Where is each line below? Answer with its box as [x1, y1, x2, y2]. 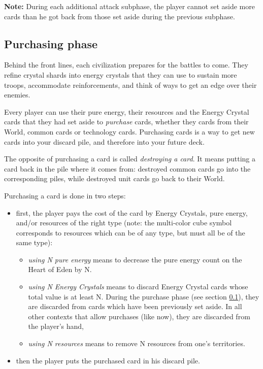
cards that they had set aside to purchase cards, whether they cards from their [4, 116, 249, 127]
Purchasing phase [4, 36, 98, 51]
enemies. [4, 89, 30, 100]
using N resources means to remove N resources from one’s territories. [28, 338, 245, 349]
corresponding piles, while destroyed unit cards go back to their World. [4, 173, 225, 184]
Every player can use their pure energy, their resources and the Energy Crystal [4, 106, 249, 117]
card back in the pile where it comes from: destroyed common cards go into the [4, 163, 251, 174]
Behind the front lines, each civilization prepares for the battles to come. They [4, 59, 248, 70]
